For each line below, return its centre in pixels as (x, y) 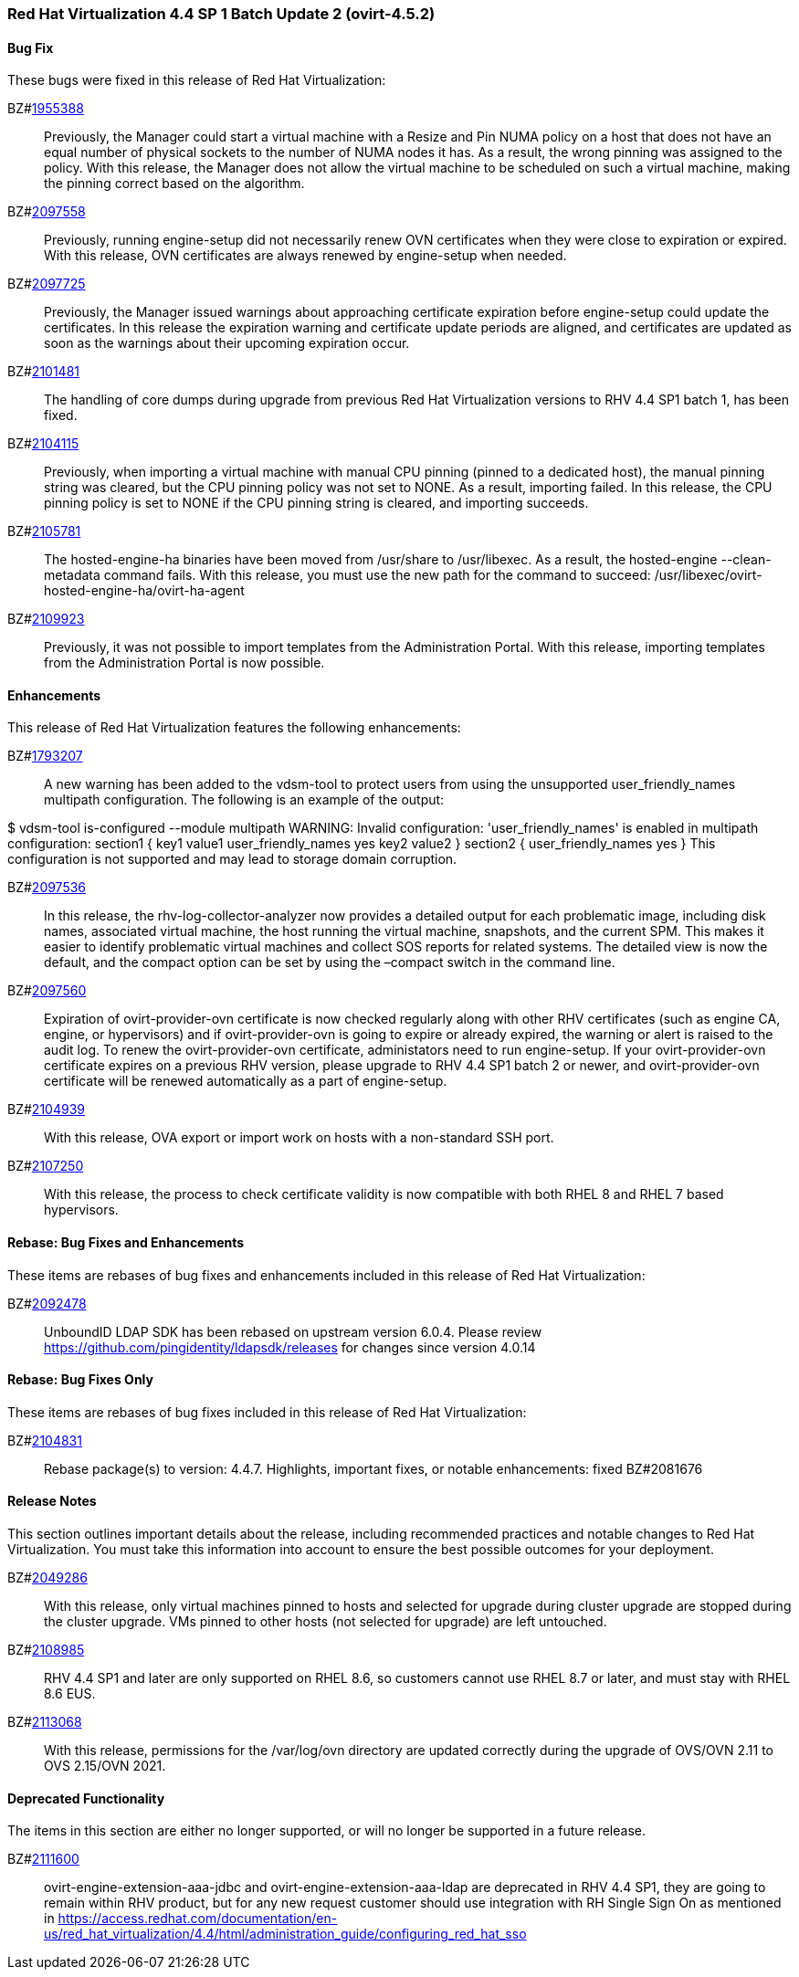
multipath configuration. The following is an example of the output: (244, 800)
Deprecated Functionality (86, 1798)
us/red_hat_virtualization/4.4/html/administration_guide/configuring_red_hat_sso (285, 1934)
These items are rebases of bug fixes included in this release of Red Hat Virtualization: (267, 1412)
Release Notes (52, 1501)
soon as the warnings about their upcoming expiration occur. (227, 343)
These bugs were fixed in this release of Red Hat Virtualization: (197, 80)
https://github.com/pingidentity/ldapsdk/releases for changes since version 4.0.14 (290, 1347)
